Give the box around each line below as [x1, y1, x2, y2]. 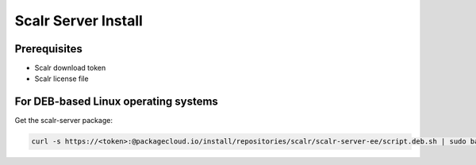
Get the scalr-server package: [14, 116, 113, 125]
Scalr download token [34, 63, 106, 73]
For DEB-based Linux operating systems [14, 95, 218, 109]
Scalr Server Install [14, 12, 143, 29]
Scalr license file [34, 74, 89, 83]
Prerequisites [14, 42, 83, 56]
